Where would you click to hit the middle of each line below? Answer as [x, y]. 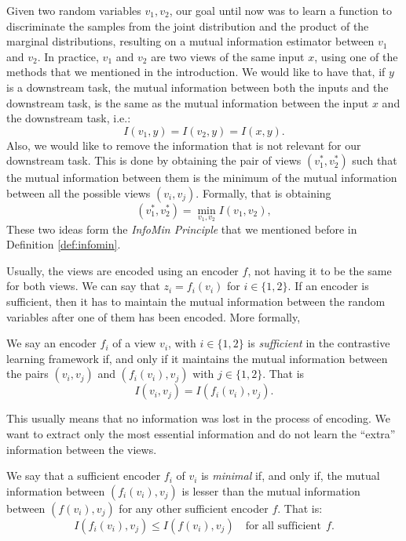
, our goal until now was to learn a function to [280, 10]
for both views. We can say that [83, 286]
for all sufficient [283, 526]
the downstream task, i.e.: [69, 118]
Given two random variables [74, 10]
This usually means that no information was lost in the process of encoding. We [199, 418]
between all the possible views [79, 192]
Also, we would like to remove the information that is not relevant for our [184, 145]
